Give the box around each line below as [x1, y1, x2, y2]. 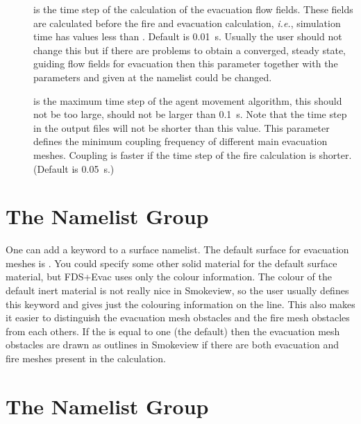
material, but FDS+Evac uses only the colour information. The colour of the [6, 269, 332, 284]
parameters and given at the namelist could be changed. [33, 69, 272, 84]
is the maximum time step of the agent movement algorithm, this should [33, 93, 342, 108]
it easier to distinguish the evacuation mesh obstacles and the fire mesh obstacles [6, 310, 350, 325]
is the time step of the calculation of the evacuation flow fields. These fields [33, 2, 353, 16]
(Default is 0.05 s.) [33, 161, 115, 176]
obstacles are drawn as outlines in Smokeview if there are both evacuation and [6, 337, 339, 352]
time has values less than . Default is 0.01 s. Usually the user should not [33, 29, 342, 44]
